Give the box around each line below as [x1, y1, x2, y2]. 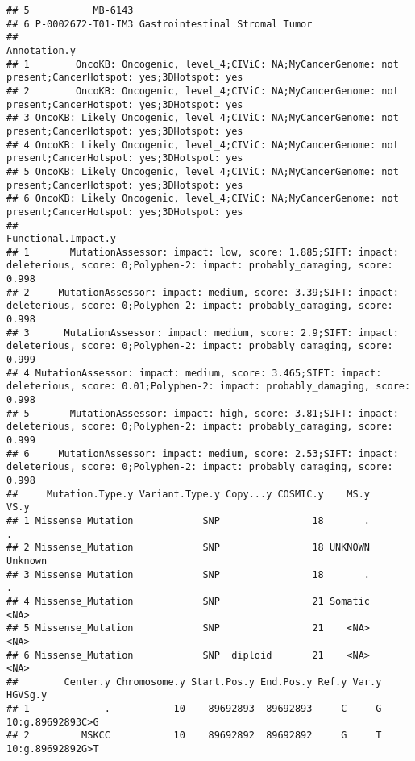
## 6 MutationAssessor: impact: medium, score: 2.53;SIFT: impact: [6, 447, 399, 460]
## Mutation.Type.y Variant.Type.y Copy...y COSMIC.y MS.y [6, 488, 371, 500]
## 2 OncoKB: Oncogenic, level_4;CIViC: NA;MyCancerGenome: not [6, 85, 399, 97]
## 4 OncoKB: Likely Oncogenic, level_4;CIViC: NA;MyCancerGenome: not [6, 139, 399, 151]
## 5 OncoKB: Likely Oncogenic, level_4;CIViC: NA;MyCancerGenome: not [6, 165, 399, 177]
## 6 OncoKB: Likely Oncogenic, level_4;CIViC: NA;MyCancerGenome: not [6, 193, 399, 205]
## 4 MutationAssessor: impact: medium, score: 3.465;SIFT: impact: [6, 367, 382, 379]
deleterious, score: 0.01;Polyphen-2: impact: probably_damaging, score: [6, 380, 411, 393]
